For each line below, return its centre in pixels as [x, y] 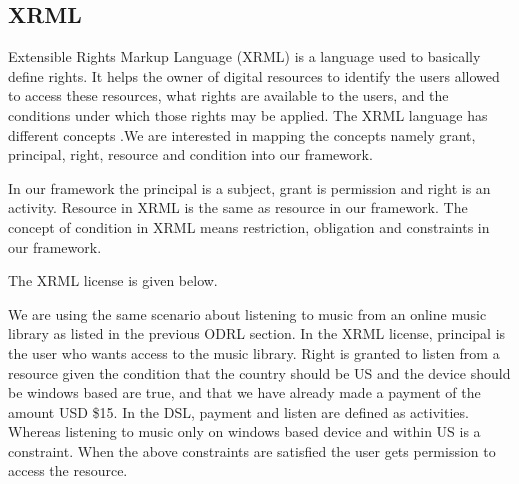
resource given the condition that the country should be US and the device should [259, 372]
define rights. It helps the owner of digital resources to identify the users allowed [254, 75]
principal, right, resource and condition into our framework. [190, 154]
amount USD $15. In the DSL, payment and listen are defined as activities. [238, 411]
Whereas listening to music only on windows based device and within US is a [244, 431]
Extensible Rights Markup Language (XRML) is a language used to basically [244, 56]
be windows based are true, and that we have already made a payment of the [244, 392]
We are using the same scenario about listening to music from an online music [247, 313]
